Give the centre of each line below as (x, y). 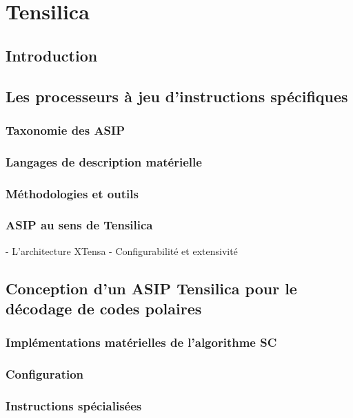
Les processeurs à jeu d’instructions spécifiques (177, 96)
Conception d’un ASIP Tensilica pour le (151, 288)
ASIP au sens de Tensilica (79, 225)
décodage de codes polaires (104, 308)
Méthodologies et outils (72, 193)
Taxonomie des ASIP (65, 130)
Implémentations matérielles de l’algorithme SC (141, 342)
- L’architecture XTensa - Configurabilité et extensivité (122, 250)
